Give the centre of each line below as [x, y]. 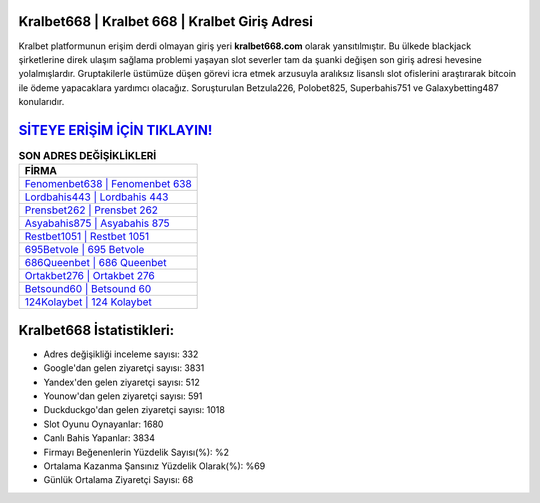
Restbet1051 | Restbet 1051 [87, 237]
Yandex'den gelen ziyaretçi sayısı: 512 [121, 382]
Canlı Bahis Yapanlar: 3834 [99, 438]
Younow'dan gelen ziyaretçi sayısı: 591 [123, 396]
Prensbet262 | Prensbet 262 [91, 210]
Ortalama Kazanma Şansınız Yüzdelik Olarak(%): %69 [154, 466]
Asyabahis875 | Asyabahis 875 [97, 223]
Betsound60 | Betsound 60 [88, 289]
